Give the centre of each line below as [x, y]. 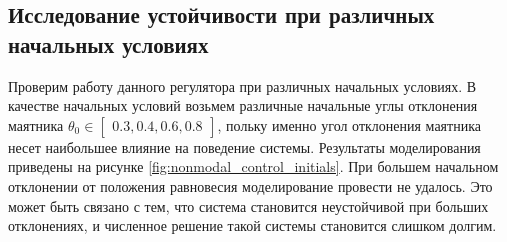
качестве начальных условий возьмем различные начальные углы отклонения [243, 105]
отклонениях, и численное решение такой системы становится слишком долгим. [252, 225]
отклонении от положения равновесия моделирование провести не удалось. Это [250, 185]
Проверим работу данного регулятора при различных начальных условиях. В [242, 85]
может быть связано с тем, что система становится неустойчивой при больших [248, 205]
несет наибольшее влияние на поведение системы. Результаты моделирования [244, 146]
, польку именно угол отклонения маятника [349, 124]
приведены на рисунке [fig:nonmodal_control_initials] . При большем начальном [253, 166]
